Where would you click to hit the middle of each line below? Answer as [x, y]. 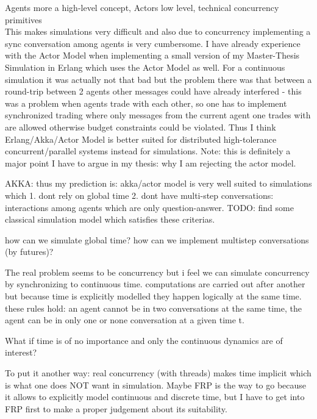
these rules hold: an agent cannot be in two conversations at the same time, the [153, 308]
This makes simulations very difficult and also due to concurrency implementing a [158, 31]
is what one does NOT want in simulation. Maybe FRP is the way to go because [156, 385]
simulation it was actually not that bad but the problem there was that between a [158, 79]
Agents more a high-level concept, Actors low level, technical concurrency [142, 7]
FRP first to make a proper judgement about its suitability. [116, 408]
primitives [23, 19]
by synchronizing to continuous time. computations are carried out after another [155, 284]
